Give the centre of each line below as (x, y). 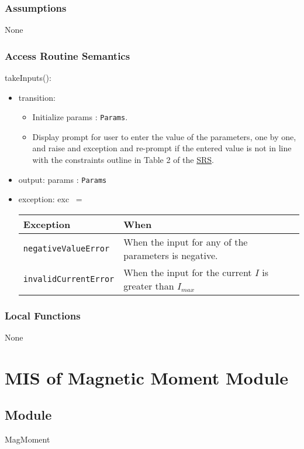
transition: (37, 97)
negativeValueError (66, 248)
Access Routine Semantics (68, 55)
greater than (149, 285)
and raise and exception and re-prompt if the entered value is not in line (162, 148)
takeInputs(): (28, 78)
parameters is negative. (171, 255)
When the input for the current (188, 272)
